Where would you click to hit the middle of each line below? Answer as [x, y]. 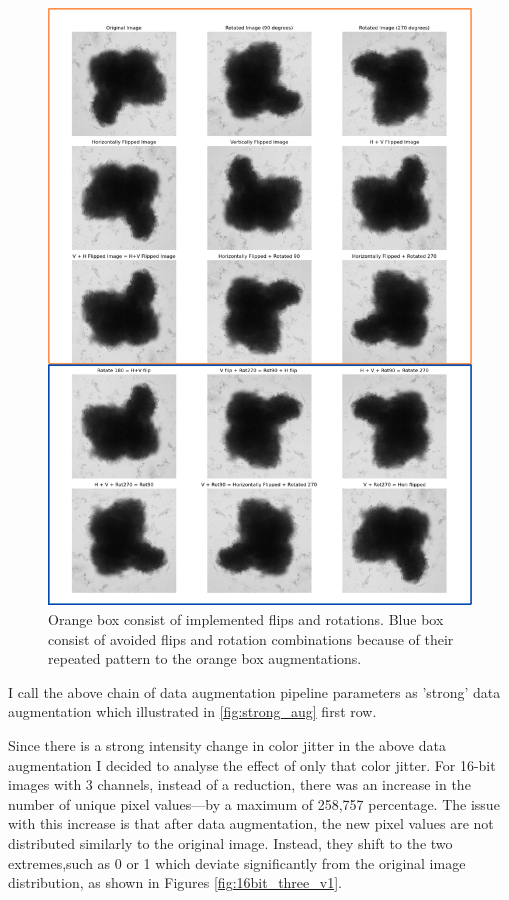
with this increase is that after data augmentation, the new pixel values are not [251, 823]
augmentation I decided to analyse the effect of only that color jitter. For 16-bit [252, 764]
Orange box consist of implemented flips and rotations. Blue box [246, 619]
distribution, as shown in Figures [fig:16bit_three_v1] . [175, 882]
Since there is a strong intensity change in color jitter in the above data [227, 745]
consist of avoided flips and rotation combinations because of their [251, 638]
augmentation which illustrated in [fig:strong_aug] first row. [192, 711]
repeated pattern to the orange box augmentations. [205, 658]
